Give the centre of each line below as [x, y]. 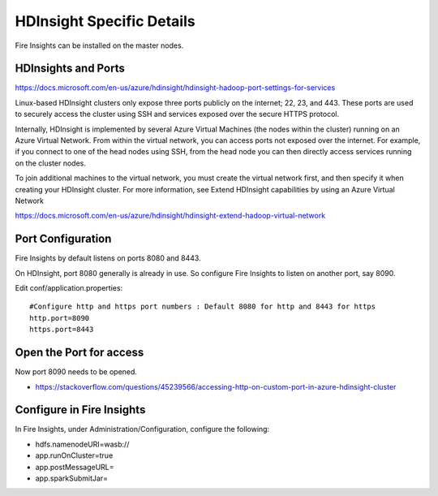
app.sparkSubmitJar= [72, 478]
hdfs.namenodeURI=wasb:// [82, 444]
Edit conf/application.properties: [69, 288]
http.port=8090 [60, 318]
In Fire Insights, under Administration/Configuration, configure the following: [142, 429]
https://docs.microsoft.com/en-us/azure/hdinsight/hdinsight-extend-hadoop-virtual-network [170, 216]
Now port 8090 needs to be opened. [76, 372]
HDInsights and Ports [70, 69]
